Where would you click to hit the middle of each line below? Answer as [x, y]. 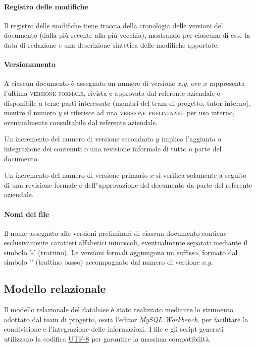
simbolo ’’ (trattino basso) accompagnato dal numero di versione [102, 262]
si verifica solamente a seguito [201, 175]
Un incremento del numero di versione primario [76, 175]
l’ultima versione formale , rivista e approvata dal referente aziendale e [112, 93]
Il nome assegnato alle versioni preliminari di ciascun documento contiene [115, 233]
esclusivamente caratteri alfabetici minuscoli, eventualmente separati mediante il [126, 243]
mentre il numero [30, 112]
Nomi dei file [26, 214]
